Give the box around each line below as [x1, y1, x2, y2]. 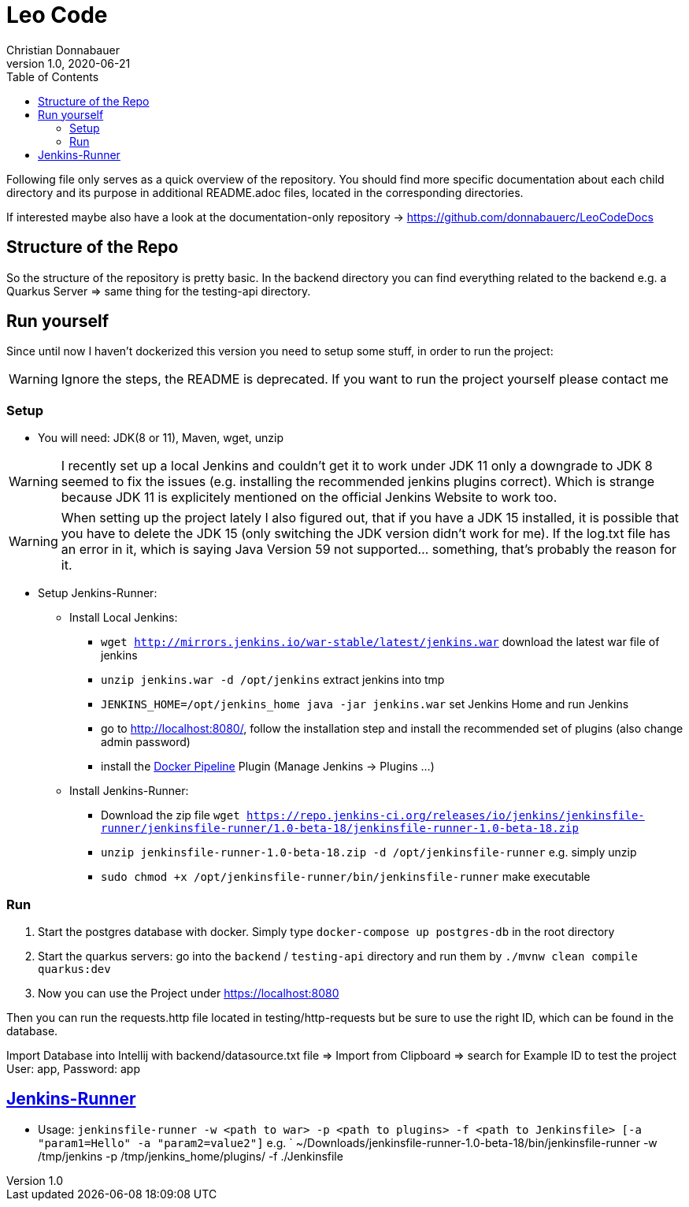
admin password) [101, 735, 191, 749]
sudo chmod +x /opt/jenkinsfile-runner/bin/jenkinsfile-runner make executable [101, 870, 591, 884]
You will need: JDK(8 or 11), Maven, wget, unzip [38, 431, 284, 445]
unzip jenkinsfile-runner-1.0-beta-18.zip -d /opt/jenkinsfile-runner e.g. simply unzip [101, 845, 637, 860]
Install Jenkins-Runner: [69, 784, 189, 798]
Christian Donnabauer [6, 43, 120, 57]
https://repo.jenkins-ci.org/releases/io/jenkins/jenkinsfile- [246, 809, 645, 823]
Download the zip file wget [101, 808, 240, 823]
